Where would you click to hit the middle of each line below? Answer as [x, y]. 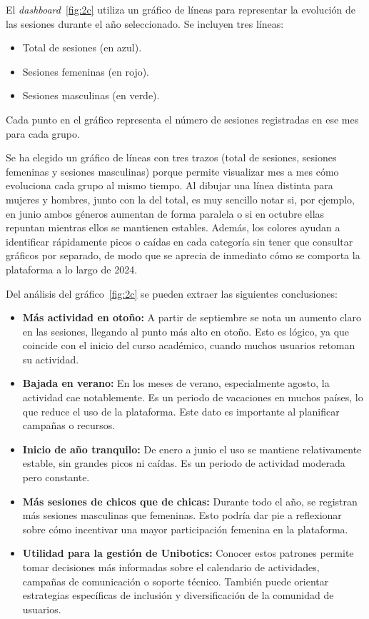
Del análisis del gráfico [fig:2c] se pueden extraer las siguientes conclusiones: [172, 293]
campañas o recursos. [69, 425]
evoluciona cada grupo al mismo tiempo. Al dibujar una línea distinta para [170, 185]
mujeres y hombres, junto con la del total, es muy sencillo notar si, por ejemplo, [180, 199]
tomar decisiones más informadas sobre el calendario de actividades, [171, 567]
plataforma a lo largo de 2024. [72, 269]
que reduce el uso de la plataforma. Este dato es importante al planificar [181, 411]
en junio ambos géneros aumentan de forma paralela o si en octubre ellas [165, 213]
